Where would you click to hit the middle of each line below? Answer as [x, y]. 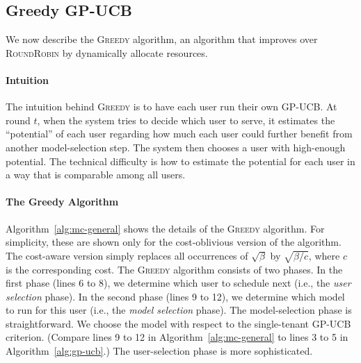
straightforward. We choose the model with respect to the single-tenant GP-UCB [178, 323]
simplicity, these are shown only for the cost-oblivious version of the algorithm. [174, 242]
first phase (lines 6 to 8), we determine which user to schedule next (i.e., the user [178, 283]
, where [324, 255]
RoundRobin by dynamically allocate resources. [107, 52]
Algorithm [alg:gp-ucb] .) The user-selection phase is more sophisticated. [159, 351]
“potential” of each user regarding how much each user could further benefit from [179, 134]
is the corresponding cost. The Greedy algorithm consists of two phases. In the [174, 269]
